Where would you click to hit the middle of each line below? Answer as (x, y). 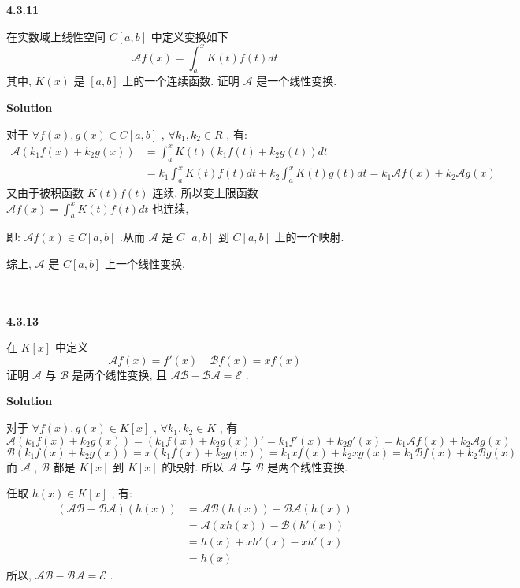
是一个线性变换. (297, 81)
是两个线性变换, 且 (120, 374)
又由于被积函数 (45, 192)
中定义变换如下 (189, 36)
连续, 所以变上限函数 (205, 192)
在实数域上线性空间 (56, 36)
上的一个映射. (309, 237)
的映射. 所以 (193, 466)
